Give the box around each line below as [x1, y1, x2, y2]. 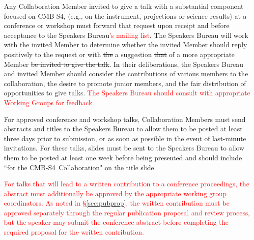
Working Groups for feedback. [4, 97, 94, 107]
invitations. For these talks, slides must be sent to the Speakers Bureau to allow [4, 143, 245, 153]
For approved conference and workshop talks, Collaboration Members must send [4, 114, 246, 124]
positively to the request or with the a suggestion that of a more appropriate [4, 49, 235, 59]
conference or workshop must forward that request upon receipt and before [4, 20, 229, 30]
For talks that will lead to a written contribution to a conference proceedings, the [4, 179, 250, 189]
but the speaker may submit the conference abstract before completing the [4, 217, 228, 227]
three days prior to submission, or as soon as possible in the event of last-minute [4, 133, 246, 143]
